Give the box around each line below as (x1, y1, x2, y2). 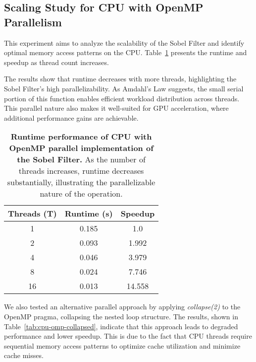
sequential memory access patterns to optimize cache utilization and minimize (4, 340, 241, 351)
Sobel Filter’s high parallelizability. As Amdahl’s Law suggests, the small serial (4, 83, 244, 93)
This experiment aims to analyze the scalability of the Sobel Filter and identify (4, 37, 245, 48)
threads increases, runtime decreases (18, 165, 144, 177)
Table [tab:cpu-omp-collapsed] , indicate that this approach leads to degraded (4, 321, 238, 331)
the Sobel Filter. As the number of (17, 153, 146, 165)
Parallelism (4, 14, 62, 29)
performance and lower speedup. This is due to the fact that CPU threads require (4, 331, 252, 341)
